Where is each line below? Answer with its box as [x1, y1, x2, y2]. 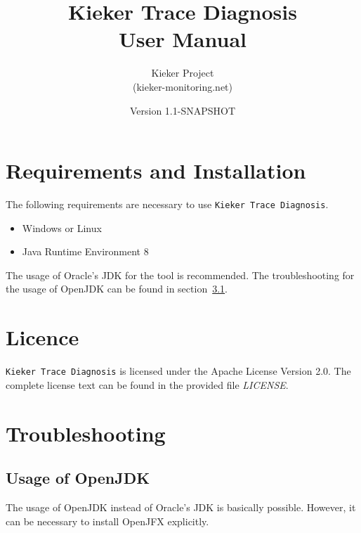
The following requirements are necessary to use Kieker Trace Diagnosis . [6, 197, 329, 212]
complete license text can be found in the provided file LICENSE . [6, 377, 289, 392]
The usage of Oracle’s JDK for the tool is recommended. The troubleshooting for [6, 267, 355, 282]
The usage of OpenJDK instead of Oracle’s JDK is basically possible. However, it [6, 500, 356, 515]
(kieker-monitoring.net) [132, 79, 233, 94]
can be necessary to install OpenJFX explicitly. [6, 513, 209, 528]
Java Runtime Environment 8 [22, 244, 149, 259]
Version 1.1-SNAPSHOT [129, 103, 236, 117]
